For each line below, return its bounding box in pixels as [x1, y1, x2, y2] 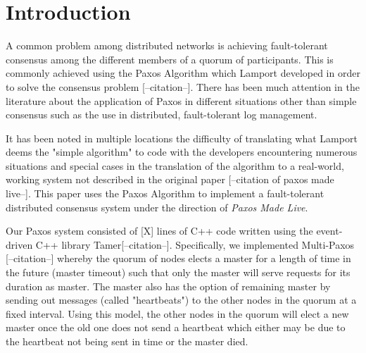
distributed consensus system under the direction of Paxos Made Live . [6, 199, 308, 214]
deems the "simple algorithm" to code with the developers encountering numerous [6, 144, 358, 159]
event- [316, 223, 343, 238]
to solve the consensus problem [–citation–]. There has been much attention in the [6, 79, 360, 94]
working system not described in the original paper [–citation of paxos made [6, 172, 334, 187]
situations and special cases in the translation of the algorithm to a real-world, [6, 158, 344, 173]
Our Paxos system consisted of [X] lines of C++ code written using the [6, 223, 313, 238]
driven [6, 237, 33, 252]
